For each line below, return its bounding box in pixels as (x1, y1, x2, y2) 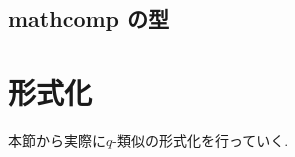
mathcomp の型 (8, 3, 170, 34)
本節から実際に (8, 129, 106, 150)
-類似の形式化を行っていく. (112, 129, 289, 150)
